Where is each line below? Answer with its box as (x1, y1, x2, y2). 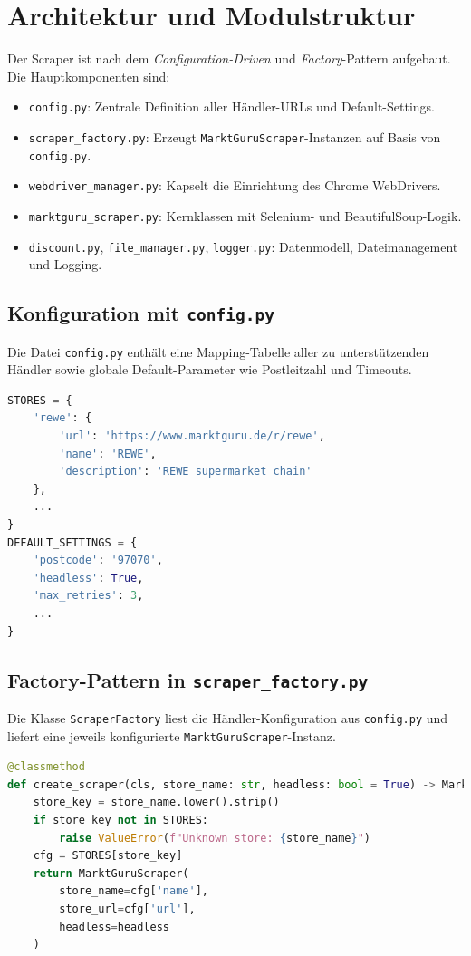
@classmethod (7, 760, 85, 774)
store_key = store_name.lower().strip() (33, 796, 280, 809)
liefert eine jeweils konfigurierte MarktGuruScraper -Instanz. (7, 726, 336, 745)
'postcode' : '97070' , (33, 554, 163, 567)
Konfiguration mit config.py (7, 299, 274, 327)
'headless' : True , (33, 571, 144, 584)
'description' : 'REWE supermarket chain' (59, 465, 312, 478)
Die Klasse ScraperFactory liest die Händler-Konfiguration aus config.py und (7, 708, 448, 727)
